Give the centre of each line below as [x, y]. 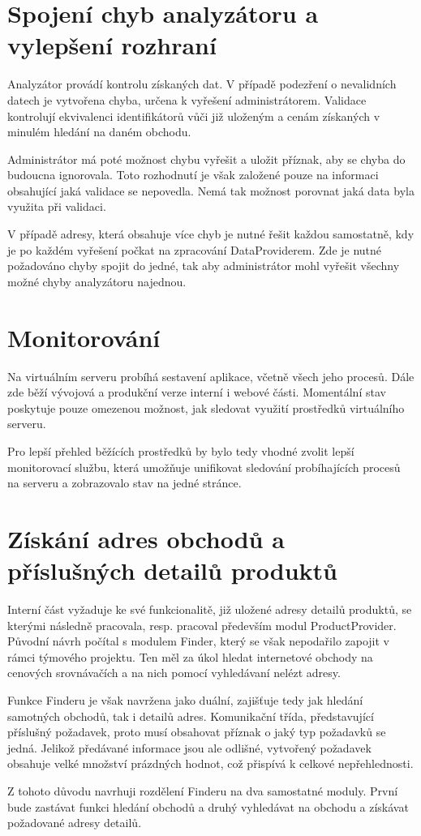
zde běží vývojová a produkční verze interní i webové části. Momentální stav [197, 392]
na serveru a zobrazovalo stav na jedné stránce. [125, 483]
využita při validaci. [57, 206]
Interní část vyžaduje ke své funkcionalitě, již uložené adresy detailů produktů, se [210, 609]
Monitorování [84, 337]
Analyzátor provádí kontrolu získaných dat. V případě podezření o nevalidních [202, 84]
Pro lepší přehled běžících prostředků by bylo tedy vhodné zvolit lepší [181, 450]
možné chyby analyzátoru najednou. [97, 281]
